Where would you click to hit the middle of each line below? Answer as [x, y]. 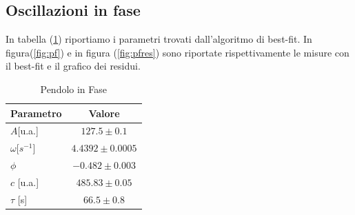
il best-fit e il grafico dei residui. [73, 66]
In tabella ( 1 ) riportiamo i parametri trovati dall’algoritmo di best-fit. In [159, 39]
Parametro [36, 113]
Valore [104, 113]
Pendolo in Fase [74, 89]
